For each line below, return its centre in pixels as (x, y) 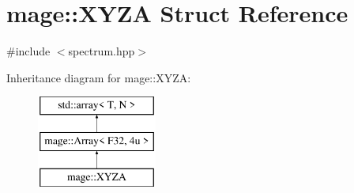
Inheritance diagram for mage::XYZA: (99, 77)
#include (28, 51)
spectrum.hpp (102, 51)
